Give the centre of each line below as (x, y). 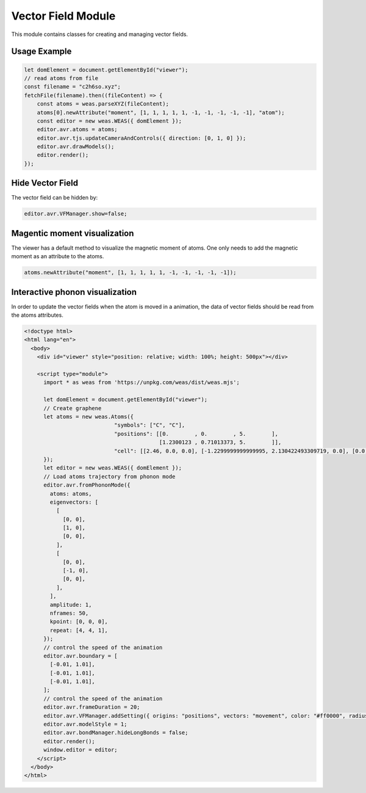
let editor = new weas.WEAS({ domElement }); (113, 468)
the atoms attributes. (37, 315)
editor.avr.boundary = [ (81, 656)
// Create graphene (73, 408)
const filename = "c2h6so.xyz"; (73, 87)
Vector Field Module (63, 16)
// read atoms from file (61, 78)
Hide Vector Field (45, 183)
